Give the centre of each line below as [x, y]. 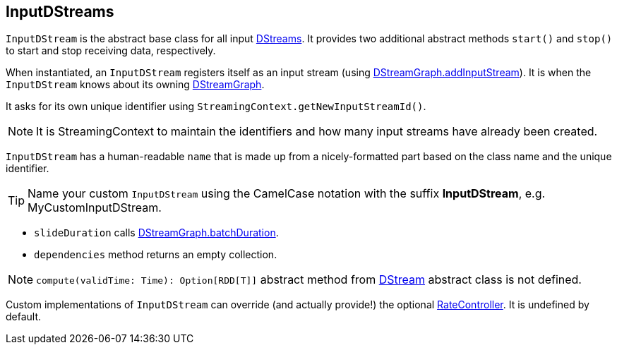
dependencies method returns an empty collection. [156, 255]
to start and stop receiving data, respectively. [111, 51]
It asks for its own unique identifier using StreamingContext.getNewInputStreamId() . [216, 107]
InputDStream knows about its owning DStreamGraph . [135, 85]
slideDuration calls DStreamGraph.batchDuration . [156, 233]
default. [24, 317]
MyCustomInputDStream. [95, 208]
